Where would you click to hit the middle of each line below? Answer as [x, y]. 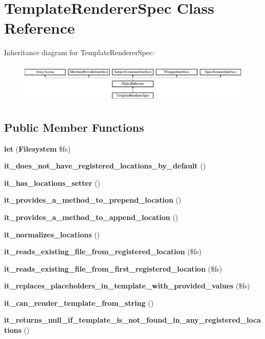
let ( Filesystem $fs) [37, 148]
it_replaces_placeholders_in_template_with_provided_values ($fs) [127, 286]
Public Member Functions [74, 127]
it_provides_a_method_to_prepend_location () [93, 200]
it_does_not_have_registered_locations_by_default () [105, 166]
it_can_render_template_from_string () [79, 302]
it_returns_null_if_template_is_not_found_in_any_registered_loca [132, 320]
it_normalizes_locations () [52, 234]
